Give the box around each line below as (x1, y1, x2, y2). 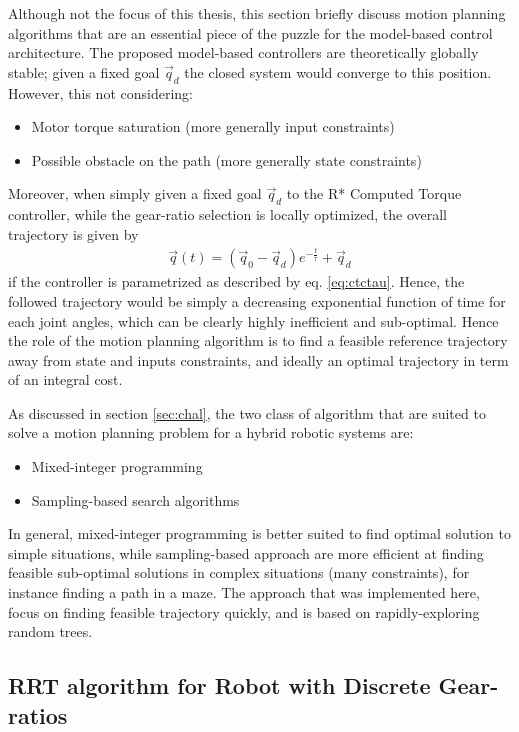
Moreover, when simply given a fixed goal (8, 183, 262, 204)
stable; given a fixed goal (8, 61, 160, 82)
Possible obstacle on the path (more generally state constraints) (31, 149, 422, 170)
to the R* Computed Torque (286, 183, 462, 204)
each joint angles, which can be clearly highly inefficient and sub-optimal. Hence (8, 310, 499, 331)
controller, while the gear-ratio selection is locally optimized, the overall (8, 204, 447, 225)
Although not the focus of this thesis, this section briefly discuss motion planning (8, 3, 506, 23)
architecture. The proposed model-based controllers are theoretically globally (8, 42, 479, 63)
